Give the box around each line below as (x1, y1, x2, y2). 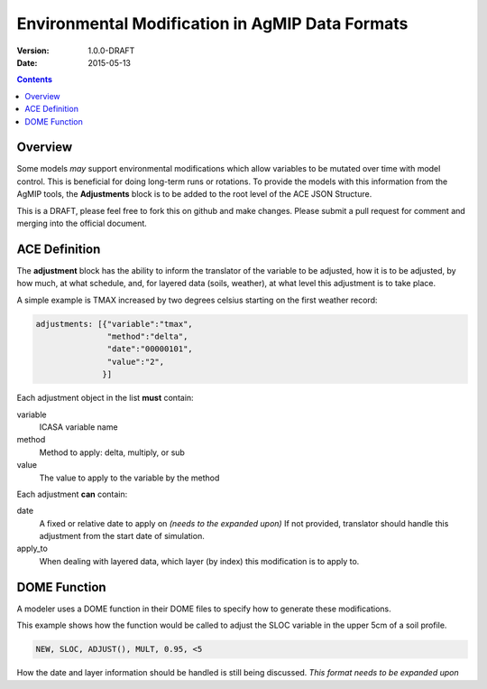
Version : (16, 45, 50, 56)
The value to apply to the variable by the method (39, 472, 220, 483)
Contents (16, 74, 53, 85)
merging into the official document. (16, 218, 148, 228)
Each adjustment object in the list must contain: (16, 393, 194, 404)
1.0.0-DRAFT (87, 45, 135, 56)
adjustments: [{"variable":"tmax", (35, 319, 193, 329)
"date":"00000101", (106, 344, 193, 354)
